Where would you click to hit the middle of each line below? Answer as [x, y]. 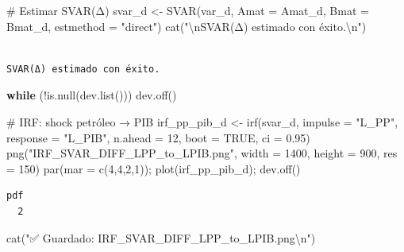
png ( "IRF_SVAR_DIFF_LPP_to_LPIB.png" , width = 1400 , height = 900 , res [202, 153]
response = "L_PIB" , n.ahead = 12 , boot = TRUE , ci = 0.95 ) [158, 137]
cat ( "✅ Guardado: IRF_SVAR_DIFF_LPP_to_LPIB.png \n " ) [161, 237]
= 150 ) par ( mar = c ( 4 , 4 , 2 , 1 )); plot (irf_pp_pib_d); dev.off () [154, 168]
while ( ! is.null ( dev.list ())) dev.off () [92, 95]
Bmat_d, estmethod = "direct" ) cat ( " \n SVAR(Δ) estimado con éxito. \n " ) [187, 26]
